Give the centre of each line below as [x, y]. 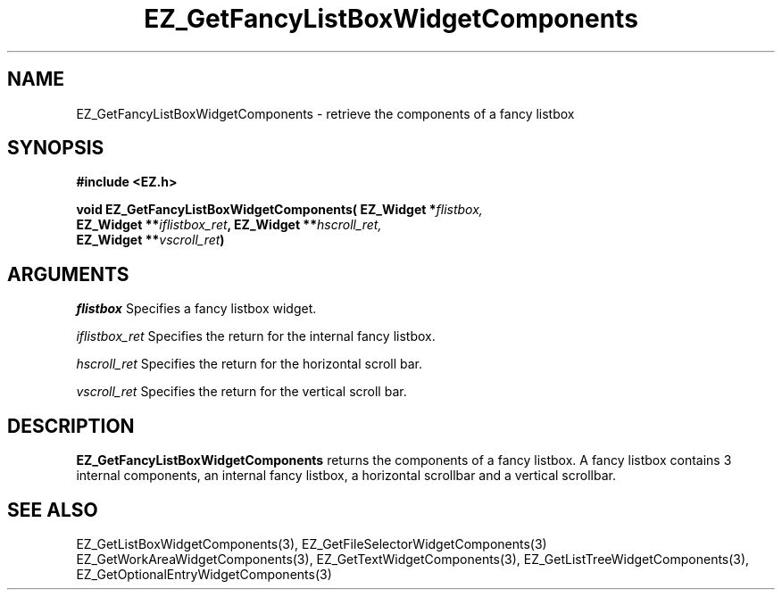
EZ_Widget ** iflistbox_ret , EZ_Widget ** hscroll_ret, [229, 225]
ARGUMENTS [68, 274]
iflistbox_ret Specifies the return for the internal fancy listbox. [256, 336]
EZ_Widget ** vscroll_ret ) [150, 240]
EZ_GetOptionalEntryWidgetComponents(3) [204, 574]
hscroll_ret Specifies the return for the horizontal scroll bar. [250, 364]
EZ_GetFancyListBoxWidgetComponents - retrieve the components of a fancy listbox [325, 113]
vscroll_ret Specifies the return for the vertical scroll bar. [241, 392]
